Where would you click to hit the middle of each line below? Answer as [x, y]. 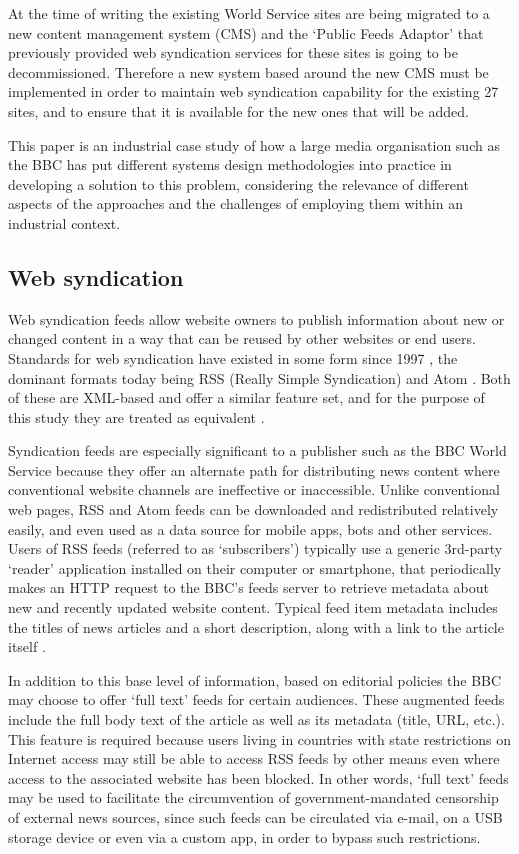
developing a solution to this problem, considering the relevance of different [238, 183]
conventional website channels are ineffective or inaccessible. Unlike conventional [254, 489]
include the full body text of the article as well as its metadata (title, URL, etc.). [256, 719]
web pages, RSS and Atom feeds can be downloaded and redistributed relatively [253, 509]
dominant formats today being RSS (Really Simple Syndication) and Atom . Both [259, 377]
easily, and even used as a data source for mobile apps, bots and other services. [250, 528]
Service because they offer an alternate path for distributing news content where [254, 469]
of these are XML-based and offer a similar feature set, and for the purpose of [246, 397]
